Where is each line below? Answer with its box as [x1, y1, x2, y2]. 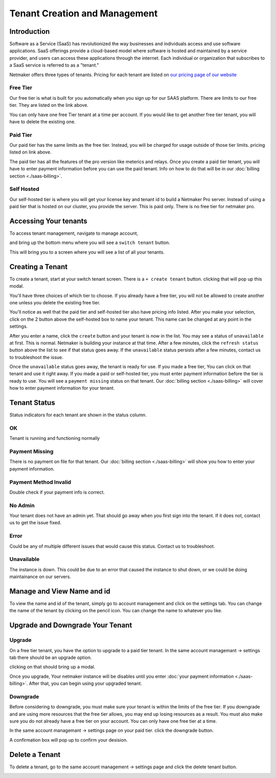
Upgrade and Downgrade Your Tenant [9, 621, 132, 630]
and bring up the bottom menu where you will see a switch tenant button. [9, 239, 171, 246]
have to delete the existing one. [9, 118, 76, 125]
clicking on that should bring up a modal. [9, 664, 96, 670]
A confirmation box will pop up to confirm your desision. [9, 737, 128, 743]
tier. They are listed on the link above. [9, 102, 89, 108]
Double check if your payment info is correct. [9, 489, 105, 495]
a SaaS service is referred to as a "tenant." [9, 62, 99, 69]
